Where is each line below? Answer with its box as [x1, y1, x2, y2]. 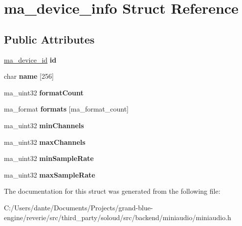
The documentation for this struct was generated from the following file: [4, 186, 220, 196]
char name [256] [4, 71, 54, 81]
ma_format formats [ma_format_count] [4, 104, 129, 114]
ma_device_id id [4, 54, 57, 65]
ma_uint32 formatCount [4, 87, 84, 97]
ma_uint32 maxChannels [4, 136, 86, 147]
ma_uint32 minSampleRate [4, 153, 94, 163]
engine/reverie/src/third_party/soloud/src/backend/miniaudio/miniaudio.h [4, 212, 231, 222]
